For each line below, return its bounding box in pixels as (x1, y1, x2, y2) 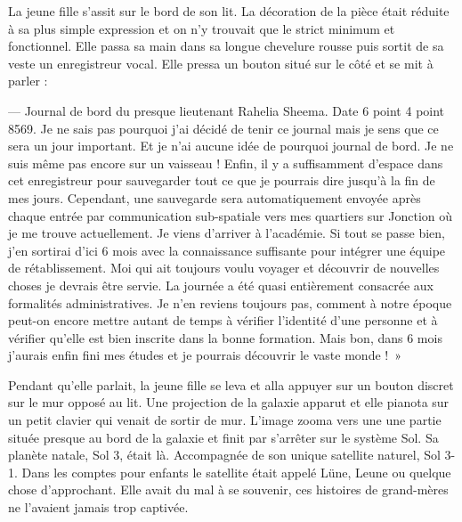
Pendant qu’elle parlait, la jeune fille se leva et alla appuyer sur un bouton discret (8, 375, 454, 394)
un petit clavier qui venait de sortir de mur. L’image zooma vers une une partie (8, 411, 442, 429)
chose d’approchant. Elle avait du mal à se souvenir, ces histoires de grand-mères (8, 480, 449, 499)
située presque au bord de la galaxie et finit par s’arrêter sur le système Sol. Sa (8, 428, 439, 446)
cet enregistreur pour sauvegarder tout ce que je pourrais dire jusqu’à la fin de (8, 171, 435, 190)
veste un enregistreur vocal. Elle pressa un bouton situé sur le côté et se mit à (8, 53, 434, 72)
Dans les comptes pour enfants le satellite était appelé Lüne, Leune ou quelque (21, 462, 451, 481)
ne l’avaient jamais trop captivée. (8, 498, 189, 517)
